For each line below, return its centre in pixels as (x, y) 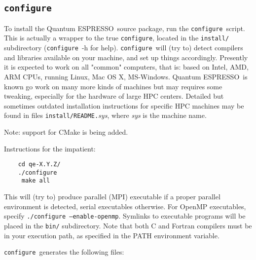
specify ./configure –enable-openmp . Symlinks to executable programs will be (125, 216)
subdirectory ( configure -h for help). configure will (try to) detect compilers (124, 48)
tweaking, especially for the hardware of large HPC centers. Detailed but (114, 96)
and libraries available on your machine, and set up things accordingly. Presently (126, 57)
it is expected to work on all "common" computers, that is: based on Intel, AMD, (126, 67)
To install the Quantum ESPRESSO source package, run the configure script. (125, 28)
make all (36, 181)
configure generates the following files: (64, 252)
